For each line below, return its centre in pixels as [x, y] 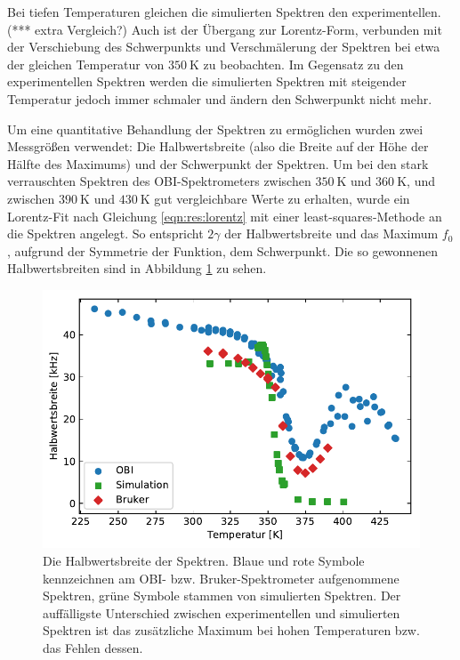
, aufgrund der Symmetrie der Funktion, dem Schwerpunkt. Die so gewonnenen [223, 250]
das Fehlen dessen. [93, 647]
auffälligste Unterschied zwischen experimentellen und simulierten [222, 612]
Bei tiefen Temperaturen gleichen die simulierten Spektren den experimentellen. [224, 12]
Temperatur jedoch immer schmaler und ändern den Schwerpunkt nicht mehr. [220, 98]
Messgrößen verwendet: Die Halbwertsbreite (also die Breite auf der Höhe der [218, 146]
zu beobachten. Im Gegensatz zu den [303, 64]
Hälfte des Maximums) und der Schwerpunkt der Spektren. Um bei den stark [218, 163]
